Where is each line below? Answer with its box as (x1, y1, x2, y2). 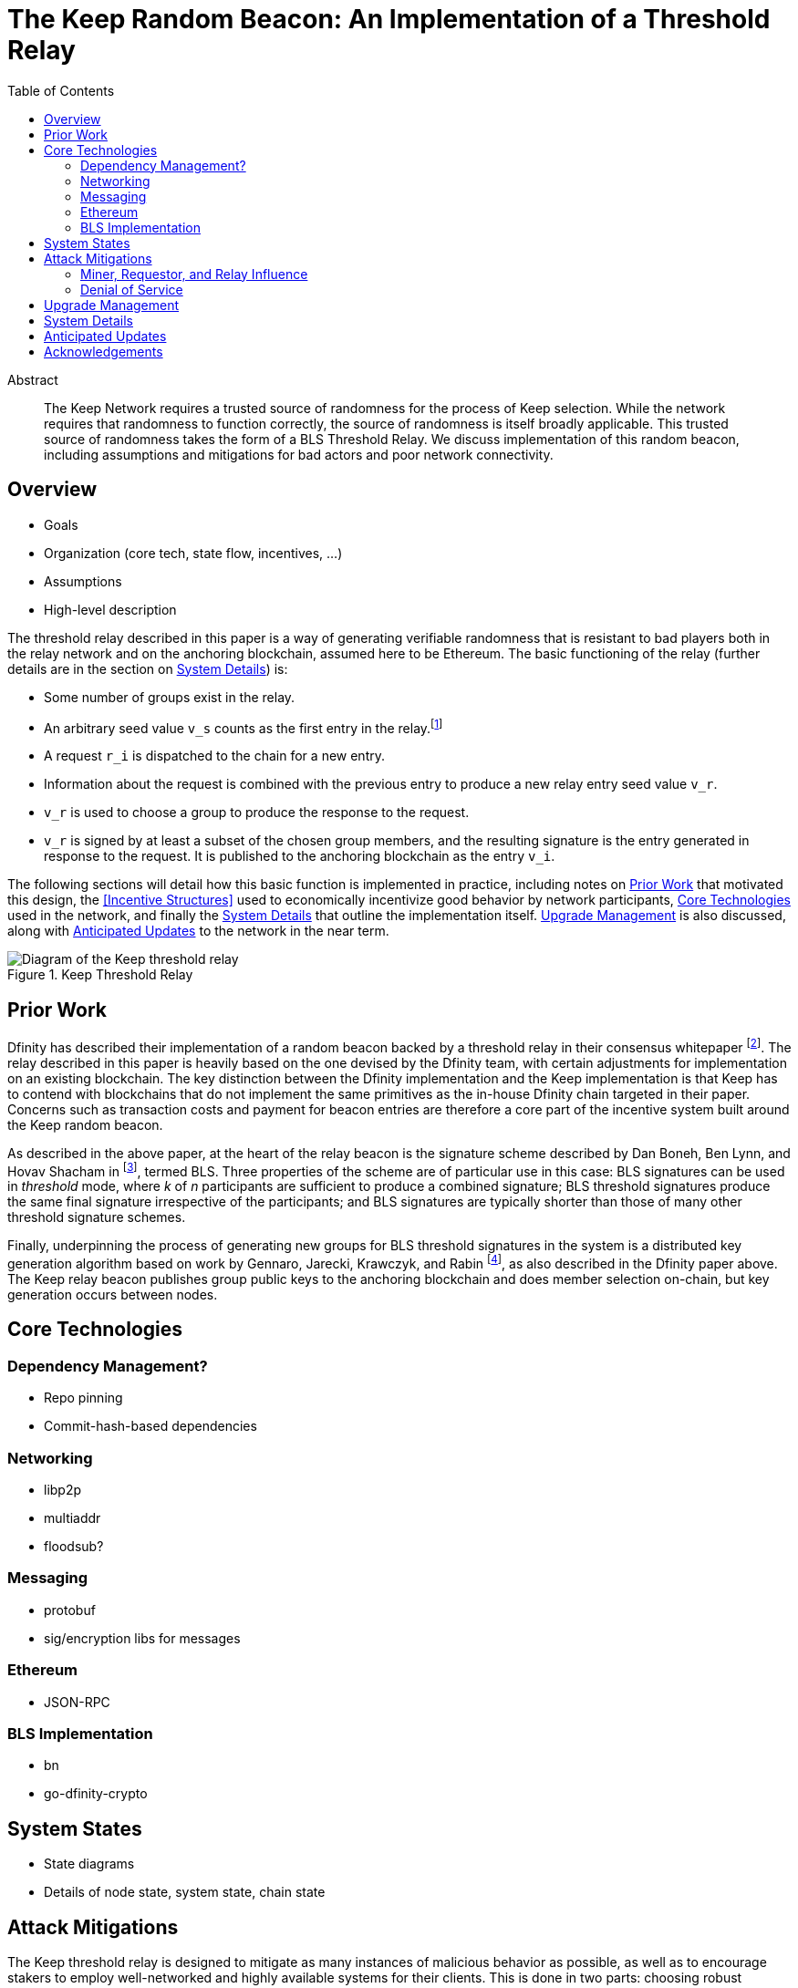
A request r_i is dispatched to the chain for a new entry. (44, 748, 385, 764)
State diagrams (44, 1856, 135, 1872)
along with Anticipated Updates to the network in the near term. (7, 923, 389, 939)
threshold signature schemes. (7, 1209, 186, 1226)
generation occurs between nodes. (7, 1287, 218, 1303)
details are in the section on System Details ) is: (7, 660, 288, 677)
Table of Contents (7, 82, 115, 98)
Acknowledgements (44, 343, 163, 359)
